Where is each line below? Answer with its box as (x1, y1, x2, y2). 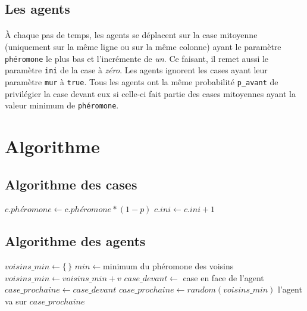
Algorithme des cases (5, 175, 137, 193)
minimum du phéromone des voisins (103, 260, 234, 272)
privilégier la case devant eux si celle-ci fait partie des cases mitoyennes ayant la (5, 87, 296, 99)
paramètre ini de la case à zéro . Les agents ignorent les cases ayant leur (5, 64, 268, 76)
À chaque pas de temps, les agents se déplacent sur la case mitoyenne (5, 29, 258, 41)
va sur (5, 294, 27, 307)
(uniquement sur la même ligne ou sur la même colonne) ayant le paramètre (5, 40, 281, 52)
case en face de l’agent (183, 271, 264, 284)
